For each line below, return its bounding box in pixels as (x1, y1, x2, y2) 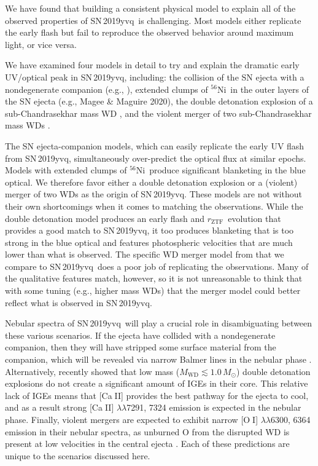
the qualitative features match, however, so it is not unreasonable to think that (5, 272, 303, 285)
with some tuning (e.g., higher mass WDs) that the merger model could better (5, 284, 301, 297)
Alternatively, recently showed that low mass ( (5, 365, 180, 377)
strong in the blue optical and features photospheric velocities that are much (5, 235, 293, 248)
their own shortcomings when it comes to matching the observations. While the (5, 199, 303, 212)
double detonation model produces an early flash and (5, 211, 204, 224)
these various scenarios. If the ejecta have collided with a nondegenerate (5, 328, 276, 341)
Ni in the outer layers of (217, 82, 309, 95)
